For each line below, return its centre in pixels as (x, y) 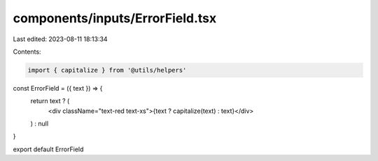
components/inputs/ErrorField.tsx (115, 18)
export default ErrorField (48, 149)
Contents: (27, 52)
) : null (40, 124)
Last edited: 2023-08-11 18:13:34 (60, 39)
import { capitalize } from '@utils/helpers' (107, 70)
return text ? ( (50, 101)
